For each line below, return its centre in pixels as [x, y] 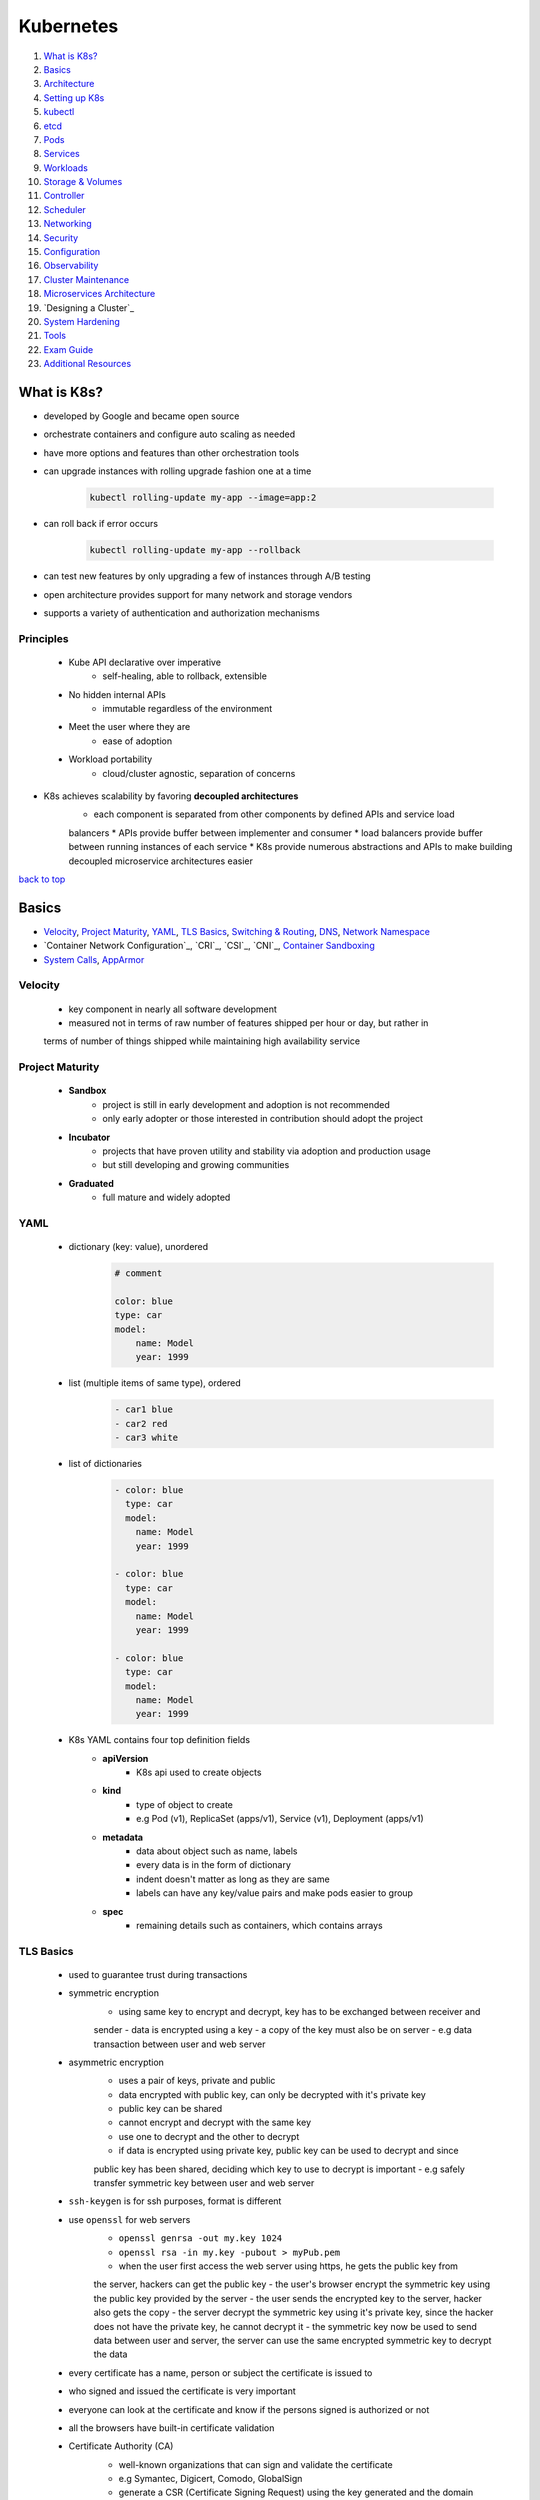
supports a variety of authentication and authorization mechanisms [181, 612]
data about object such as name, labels [217, 1851]
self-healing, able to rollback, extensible [184, 676]
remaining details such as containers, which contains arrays [260, 1925]
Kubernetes [68, 26]
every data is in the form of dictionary [214, 1865]
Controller [64, 196]
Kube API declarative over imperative [145, 662]
